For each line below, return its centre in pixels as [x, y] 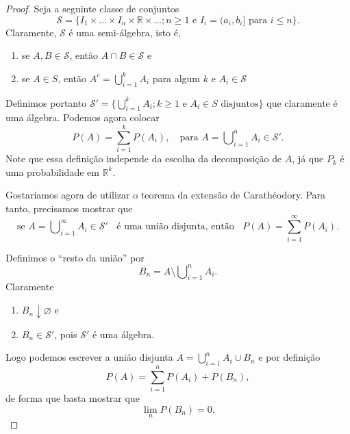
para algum [176, 78]
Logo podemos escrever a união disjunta [89, 357]
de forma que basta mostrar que [73, 398]
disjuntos [240, 104]
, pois [66, 334]
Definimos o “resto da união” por [75, 257]
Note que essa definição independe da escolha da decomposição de [144, 158]
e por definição [289, 357]
